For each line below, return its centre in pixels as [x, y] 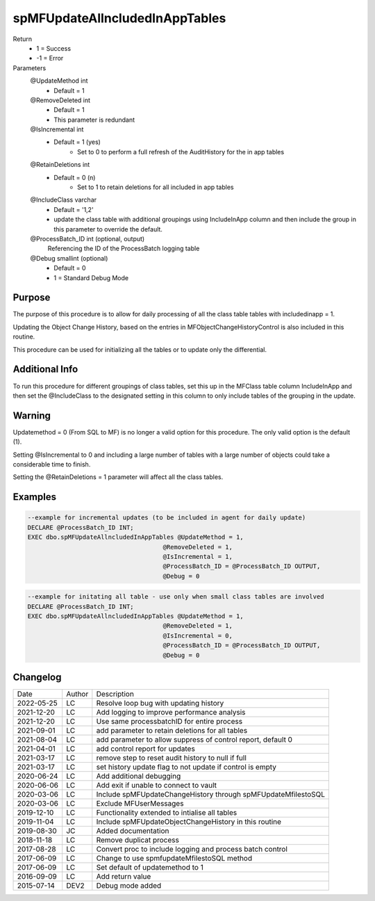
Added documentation [133, 831]
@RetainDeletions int [60, 165]
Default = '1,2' [74, 209]
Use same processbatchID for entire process [169, 722]
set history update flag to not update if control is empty [186, 767]
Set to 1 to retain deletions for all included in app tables [156, 187]
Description [115, 694]
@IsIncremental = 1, [198, 557]
